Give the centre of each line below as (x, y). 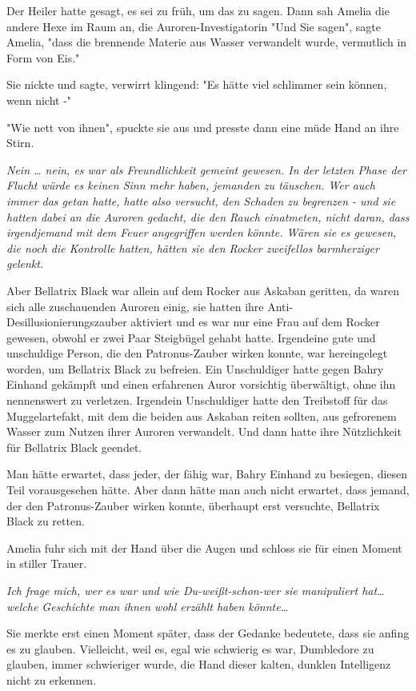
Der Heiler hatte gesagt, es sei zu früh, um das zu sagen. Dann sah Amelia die (198, 10)
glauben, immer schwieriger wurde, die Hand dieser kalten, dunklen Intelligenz (199, 664)
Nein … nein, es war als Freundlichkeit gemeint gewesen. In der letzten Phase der (206, 169)
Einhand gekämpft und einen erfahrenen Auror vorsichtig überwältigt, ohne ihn (201, 384)
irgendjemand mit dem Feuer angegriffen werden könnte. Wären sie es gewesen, (202, 232)
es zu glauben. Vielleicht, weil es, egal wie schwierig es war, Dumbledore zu (190, 648)
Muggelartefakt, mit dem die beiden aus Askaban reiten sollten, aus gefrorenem (202, 415)
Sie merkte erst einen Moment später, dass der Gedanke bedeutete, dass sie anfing (208, 633)
